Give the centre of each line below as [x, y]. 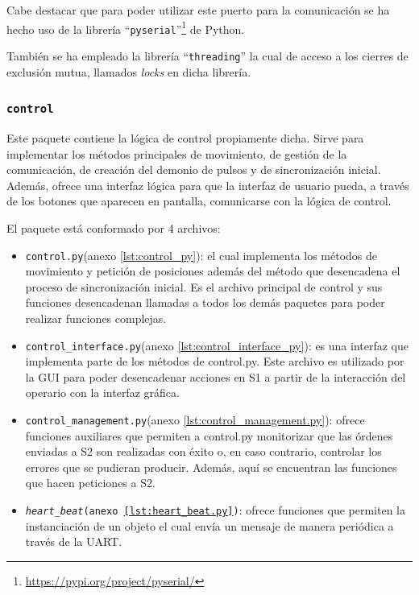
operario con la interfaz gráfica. [102, 393]
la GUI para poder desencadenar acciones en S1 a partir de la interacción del [216, 376]
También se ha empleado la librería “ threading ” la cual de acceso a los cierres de [207, 55]
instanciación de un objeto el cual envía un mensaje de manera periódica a [209, 525]
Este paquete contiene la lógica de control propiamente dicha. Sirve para [185, 137]
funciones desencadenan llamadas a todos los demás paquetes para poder [205, 302]
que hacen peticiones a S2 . [90, 483]
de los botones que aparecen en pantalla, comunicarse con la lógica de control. [199, 201]
